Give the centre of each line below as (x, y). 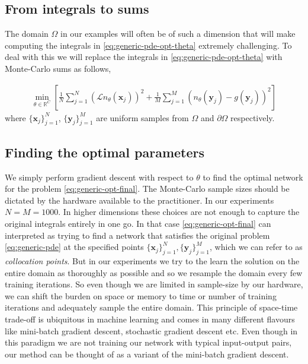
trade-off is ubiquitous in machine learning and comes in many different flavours (150, 319)
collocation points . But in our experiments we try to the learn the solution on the (152, 260)
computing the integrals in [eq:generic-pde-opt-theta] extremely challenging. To (148, 45)
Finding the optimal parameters (105, 152)
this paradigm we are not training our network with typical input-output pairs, (148, 342)
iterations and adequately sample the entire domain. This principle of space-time (151, 307)
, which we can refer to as (256, 247)
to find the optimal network (253, 177)
